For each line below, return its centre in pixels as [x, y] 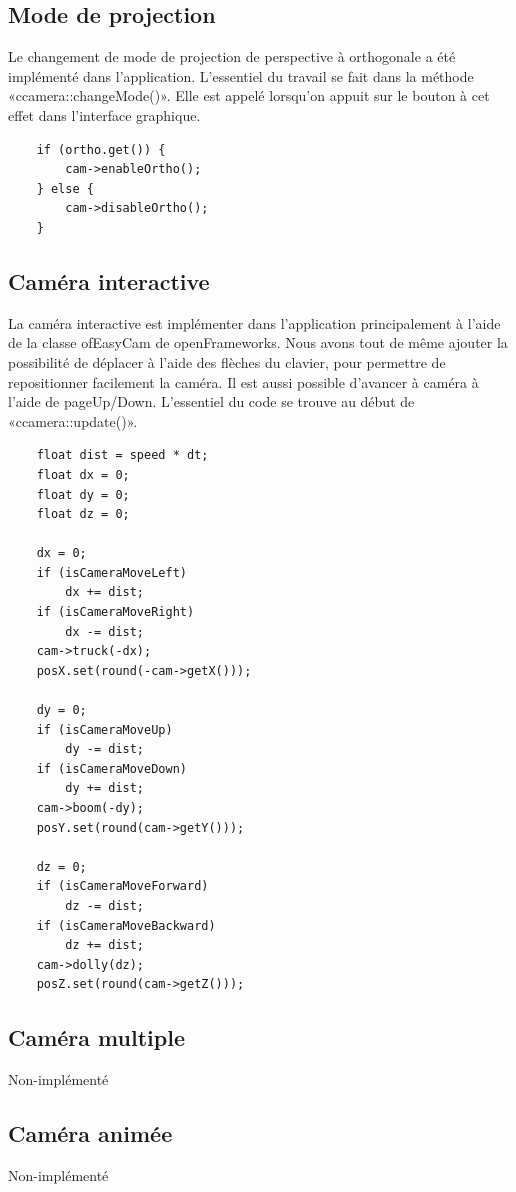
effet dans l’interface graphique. [104, 114]
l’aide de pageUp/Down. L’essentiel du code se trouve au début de [211, 401]
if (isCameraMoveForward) [122, 886]
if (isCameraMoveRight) [115, 612]
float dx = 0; [83, 474]
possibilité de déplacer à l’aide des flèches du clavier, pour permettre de [227, 361]
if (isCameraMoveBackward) [126, 925]
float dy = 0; [83, 494]
